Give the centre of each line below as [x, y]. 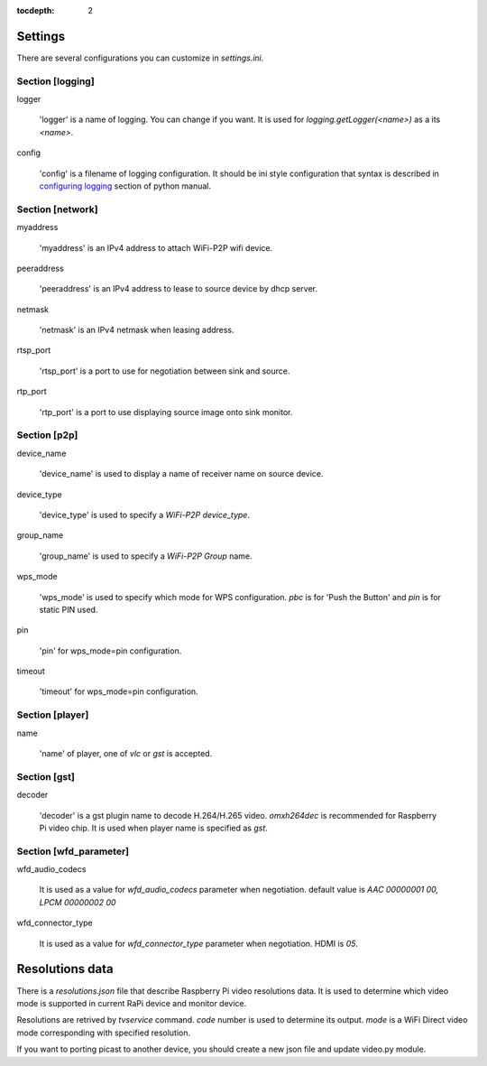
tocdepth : [36, 10]
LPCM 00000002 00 [78, 902]
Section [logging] [55, 81]
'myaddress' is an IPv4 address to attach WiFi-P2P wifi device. [156, 247]
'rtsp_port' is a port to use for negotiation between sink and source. [165, 371]
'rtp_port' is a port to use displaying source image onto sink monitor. [166, 412]
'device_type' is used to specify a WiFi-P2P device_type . [144, 514]
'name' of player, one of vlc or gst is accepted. [126, 754]
